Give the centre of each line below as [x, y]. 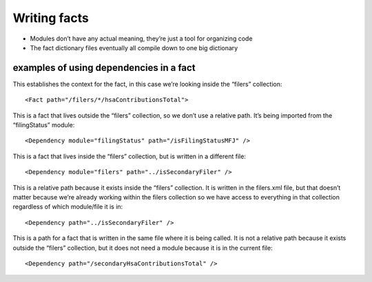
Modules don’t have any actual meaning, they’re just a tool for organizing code [141, 39]
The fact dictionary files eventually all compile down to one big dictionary [134, 47]
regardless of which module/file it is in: [68, 207]
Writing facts [51, 18]
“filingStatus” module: [44, 125]
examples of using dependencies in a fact [104, 68]
